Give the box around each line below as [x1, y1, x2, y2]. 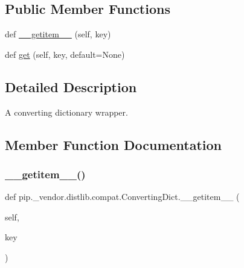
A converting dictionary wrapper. [5, 105, 128, 118]
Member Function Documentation [5, 135, 222, 154]
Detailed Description [5, 77, 137, 96]
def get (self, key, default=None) [5, 48, 125, 60]
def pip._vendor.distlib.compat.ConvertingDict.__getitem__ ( [5, 190, 240, 203]
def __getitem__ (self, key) [5, 28, 111, 40]
